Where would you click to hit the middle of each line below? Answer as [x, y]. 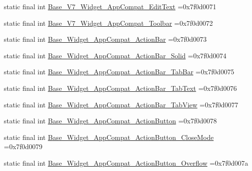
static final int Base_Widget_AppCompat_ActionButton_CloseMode [109, 137]
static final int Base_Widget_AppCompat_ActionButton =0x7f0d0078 [110, 121]
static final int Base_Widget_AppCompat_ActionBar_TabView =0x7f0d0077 [121, 104]
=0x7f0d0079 [23, 146]
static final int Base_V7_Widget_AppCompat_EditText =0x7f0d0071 [110, 6]
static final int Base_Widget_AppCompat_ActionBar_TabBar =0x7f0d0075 [119, 72]
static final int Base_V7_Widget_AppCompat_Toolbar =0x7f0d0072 [109, 23]
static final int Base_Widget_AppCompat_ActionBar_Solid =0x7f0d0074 [115, 55]
